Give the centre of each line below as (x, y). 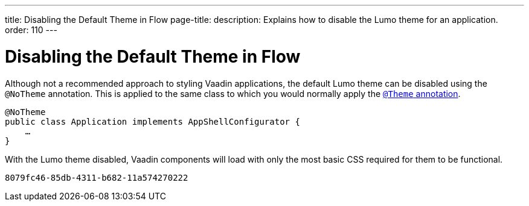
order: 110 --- (31, 30)
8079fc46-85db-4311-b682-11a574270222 (97, 177)
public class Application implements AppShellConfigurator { (152, 121)
